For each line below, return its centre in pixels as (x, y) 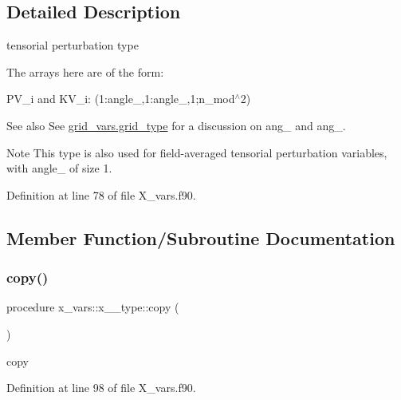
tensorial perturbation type (73, 45)
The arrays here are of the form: (85, 71)
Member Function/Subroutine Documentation (201, 238)
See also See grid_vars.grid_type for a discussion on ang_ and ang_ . (176, 125)
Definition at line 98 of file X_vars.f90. (101, 388)
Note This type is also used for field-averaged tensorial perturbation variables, (197, 152)
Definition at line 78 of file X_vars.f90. (101, 194)
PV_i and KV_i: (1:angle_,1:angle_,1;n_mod (121, 99)
